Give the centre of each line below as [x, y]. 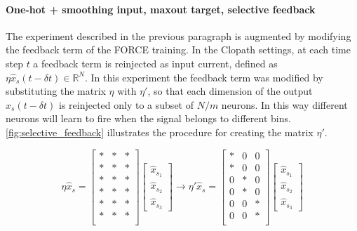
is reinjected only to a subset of [126, 104]
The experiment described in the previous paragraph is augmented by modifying [178, 35]
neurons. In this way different [284, 104]
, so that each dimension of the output [230, 91]
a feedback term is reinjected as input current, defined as [155, 63]
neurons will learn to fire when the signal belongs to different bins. [148, 118]
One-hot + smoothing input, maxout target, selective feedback [161, 9]
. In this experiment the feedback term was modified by [204, 77]
